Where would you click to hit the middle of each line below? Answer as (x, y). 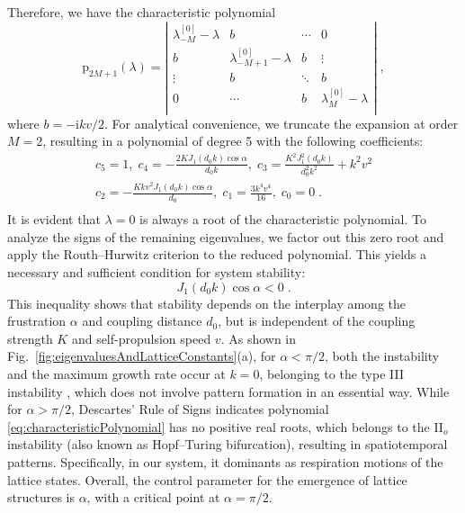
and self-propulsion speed (141, 338)
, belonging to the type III (332, 374)
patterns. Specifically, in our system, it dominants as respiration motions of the (225, 462)
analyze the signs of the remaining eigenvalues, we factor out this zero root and (226, 236)
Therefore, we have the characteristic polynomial (142, 12)
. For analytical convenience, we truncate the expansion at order (282, 123)
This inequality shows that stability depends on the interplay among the (207, 303)
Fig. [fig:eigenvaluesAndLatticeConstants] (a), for (142, 356)
